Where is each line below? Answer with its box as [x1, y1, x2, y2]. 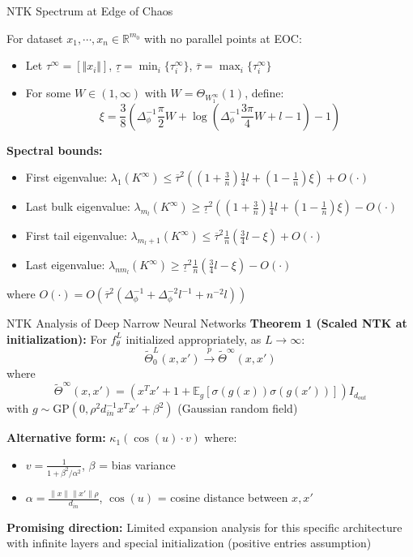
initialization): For [6, 330, 107, 347]
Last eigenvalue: [25, 256, 105, 273]
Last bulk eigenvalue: [25, 198, 130, 215]
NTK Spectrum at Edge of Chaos [6, 2, 173, 19]
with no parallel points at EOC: [144, 29, 302, 46]
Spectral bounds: [6, 141, 103, 158]
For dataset [6, 29, 63, 46]
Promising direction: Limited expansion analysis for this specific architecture [6, 518, 402, 535]
